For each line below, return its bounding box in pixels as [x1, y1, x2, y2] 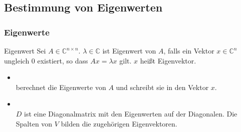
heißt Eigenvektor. [140, 55, 196, 65]
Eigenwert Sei [4, 45, 46, 55]
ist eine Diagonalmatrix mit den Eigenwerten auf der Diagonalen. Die [24, 108, 237, 118]
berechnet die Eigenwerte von [16, 81, 106, 92]
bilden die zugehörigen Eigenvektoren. [61, 118, 177, 128]
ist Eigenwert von [102, 45, 156, 55]
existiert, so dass [37, 55, 88, 65]
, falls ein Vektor [163, 45, 214, 55]
